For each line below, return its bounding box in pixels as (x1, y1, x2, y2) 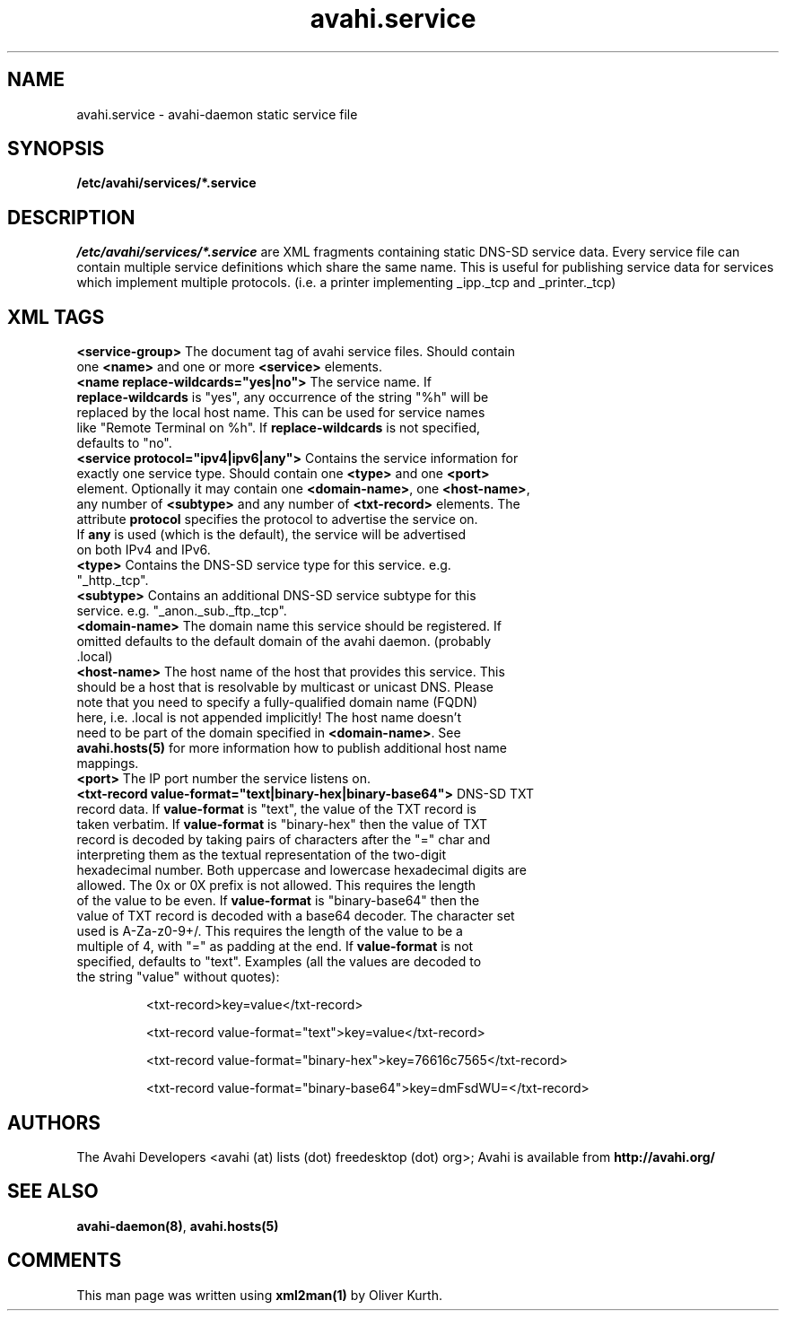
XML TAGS (7, 305, 105, 328)
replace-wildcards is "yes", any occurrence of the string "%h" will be (76, 389, 489, 406)
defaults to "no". (76, 435, 172, 451)
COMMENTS (7, 1249, 122, 1272)
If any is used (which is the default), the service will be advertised (76, 527, 466, 543)
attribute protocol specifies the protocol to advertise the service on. (76, 511, 478, 528)
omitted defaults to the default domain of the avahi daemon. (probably (76, 633, 492, 650)
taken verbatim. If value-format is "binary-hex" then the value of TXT (76, 816, 487, 833)
